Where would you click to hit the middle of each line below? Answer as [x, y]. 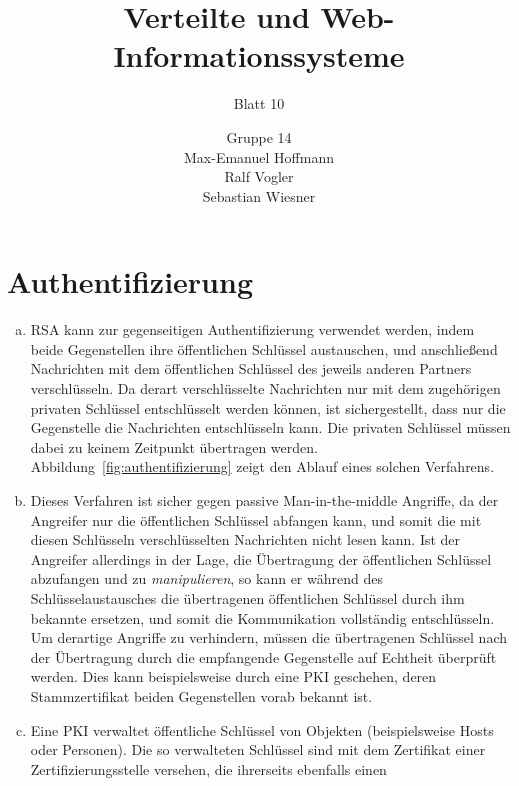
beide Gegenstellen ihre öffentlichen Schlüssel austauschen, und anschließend [264, 348]
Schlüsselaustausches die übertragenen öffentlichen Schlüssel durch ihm [247, 597]
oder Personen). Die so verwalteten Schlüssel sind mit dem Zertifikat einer [258, 749]
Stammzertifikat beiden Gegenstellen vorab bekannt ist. [201, 695]
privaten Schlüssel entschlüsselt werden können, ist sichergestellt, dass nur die [268, 407]
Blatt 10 [259, 103]
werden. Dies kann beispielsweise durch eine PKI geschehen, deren [233, 676]
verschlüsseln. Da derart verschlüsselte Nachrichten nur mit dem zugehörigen [265, 388]
